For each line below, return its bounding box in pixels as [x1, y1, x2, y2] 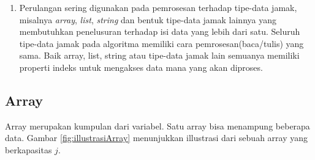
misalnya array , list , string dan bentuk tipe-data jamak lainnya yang [19, 13, 276, 26]
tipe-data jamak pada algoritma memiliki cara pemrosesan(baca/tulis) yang [19, 37, 304, 49]
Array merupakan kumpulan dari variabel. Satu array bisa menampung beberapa [5, 119, 310, 132]
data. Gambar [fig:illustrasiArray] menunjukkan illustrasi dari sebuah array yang [5, 131, 308, 144]
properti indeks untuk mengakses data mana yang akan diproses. [19, 60, 263, 73]
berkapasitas [5, 143, 52, 156]
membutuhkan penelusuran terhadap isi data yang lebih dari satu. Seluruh [19, 25, 300, 38]
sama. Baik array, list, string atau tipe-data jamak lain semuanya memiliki [19, 49, 300, 62]
